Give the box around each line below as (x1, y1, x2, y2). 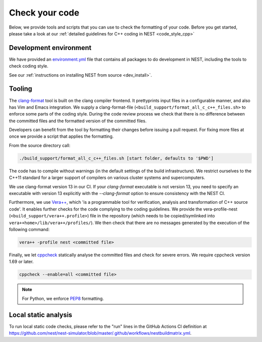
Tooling (9, 85, 33, 93)
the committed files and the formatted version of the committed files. (9, 118, 147, 124)
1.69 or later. (9, 259, 34, 264)
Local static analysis (9, 310, 72, 319)
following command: (9, 226, 50, 232)
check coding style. (9, 63, 49, 69)
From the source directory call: (9, 142, 70, 148)
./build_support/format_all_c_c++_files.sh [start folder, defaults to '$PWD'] (19, 155, 214, 161)
